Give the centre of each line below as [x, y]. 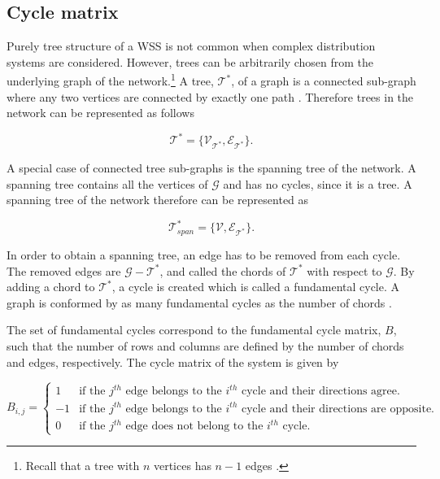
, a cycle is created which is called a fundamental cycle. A [256, 287]
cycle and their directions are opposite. [338, 409]
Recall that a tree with [83, 466]
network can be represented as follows [100, 113]
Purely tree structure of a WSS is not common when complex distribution [191, 46]
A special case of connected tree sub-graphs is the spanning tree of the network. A [211, 168]
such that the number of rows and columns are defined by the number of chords [205, 346]
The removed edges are [64, 270]
